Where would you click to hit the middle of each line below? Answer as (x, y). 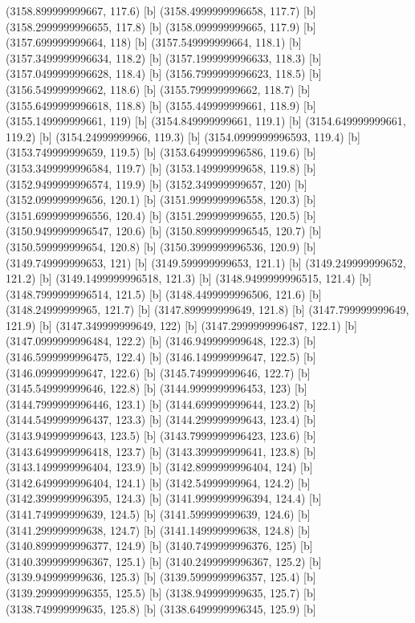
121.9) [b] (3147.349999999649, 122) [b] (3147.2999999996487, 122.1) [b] (181, 325)
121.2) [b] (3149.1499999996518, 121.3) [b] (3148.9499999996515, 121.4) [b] (189, 278)
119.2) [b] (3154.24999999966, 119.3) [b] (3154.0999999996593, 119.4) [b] (183, 136)
